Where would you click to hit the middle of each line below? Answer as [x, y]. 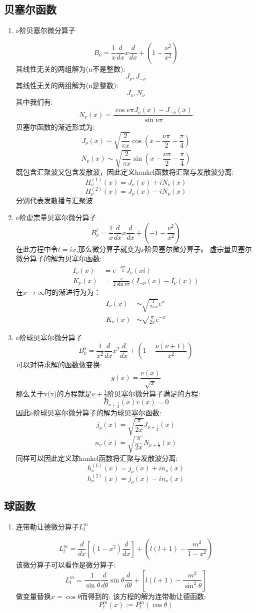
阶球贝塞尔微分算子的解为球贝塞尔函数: [97, 413]
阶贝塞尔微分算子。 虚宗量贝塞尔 [198, 248]
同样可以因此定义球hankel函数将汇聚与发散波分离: [97, 458]
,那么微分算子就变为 [109, 248]
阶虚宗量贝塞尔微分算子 [58, 217]
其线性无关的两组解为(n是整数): [67, 85]
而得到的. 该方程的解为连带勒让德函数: [143, 596]
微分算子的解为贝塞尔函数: [59, 258]
